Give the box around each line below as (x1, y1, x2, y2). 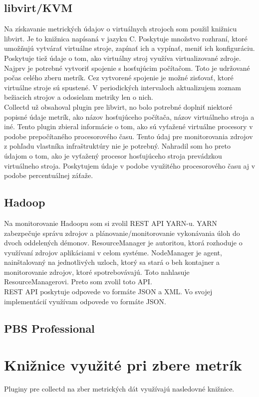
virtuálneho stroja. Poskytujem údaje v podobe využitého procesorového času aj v (4, 160, 256, 171)
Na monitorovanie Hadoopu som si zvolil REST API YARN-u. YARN (4, 217, 217, 228)
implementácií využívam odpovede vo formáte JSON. (4, 296, 166, 306)
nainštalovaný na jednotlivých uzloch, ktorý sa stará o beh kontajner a (4, 257, 220, 267)
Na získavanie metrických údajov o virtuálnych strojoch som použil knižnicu (4, 23, 237, 34)
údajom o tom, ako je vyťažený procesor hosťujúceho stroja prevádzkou (4, 150, 222, 161)
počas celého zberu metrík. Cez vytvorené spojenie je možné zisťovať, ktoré (4, 72, 234, 83)
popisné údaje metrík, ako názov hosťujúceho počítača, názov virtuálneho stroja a (4, 111, 255, 122)
